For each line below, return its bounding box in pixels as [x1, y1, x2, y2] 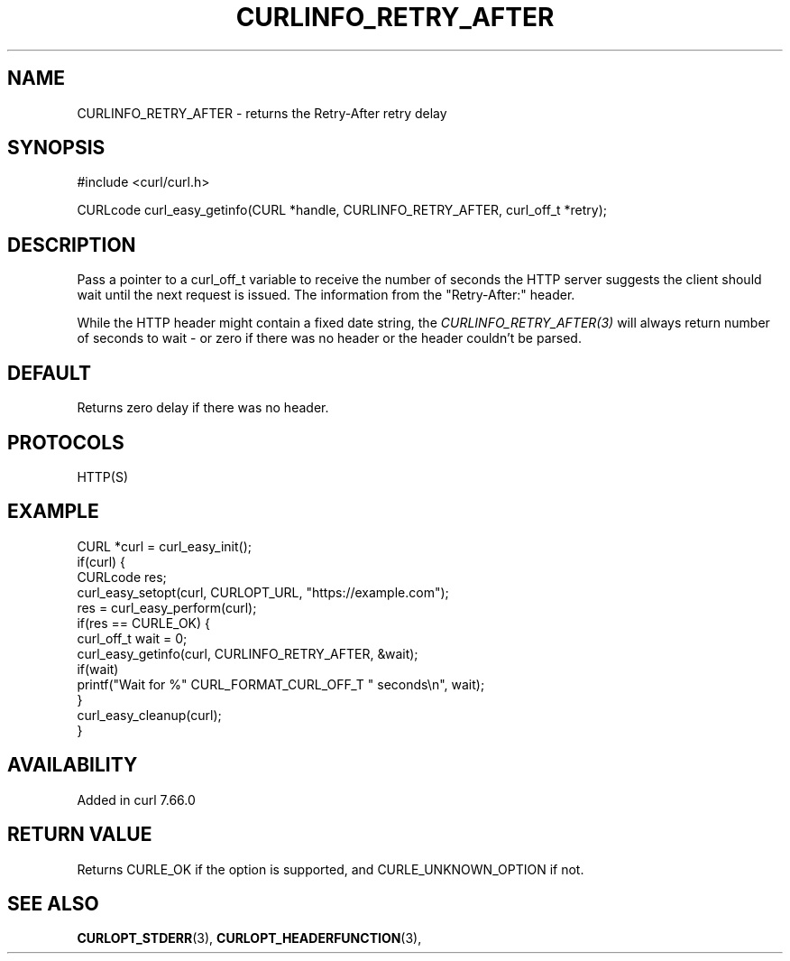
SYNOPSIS [7, 136, 106, 160]
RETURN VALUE [7, 823, 152, 846]
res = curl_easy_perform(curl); [77, 599, 257, 615]
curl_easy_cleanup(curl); [77, 707, 222, 723]
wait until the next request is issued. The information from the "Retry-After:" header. [77, 287, 575, 303]
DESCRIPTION [7, 233, 136, 256]
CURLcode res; [77, 568, 167, 585]
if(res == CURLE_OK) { [77, 614, 210, 631]
